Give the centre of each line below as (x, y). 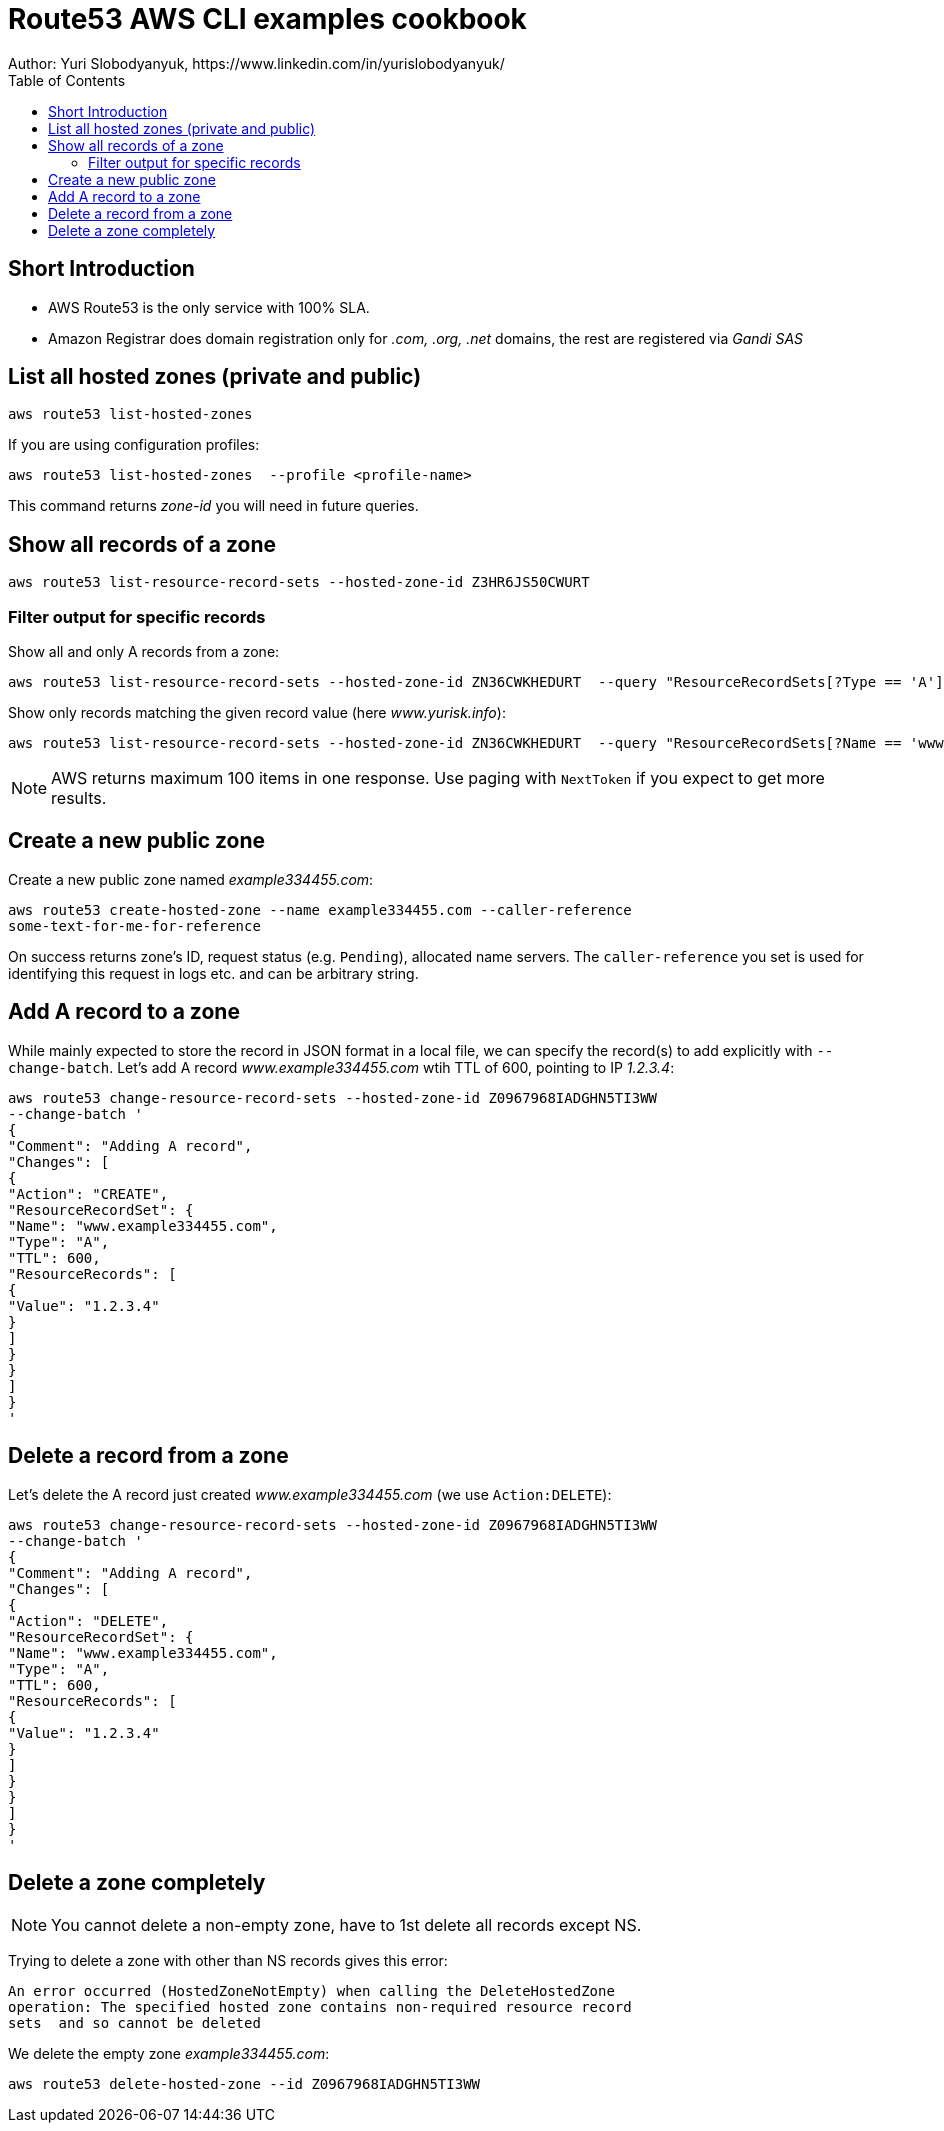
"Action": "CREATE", (88, 1193)
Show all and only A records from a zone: (144, 652)
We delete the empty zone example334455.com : (169, 2054)
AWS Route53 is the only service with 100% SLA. (209, 307)
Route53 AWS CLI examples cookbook (267, 19)
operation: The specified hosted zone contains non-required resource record (320, 2007)
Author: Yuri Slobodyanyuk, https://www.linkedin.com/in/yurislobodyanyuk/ (256, 63)
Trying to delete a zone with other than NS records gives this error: (228, 1961)
